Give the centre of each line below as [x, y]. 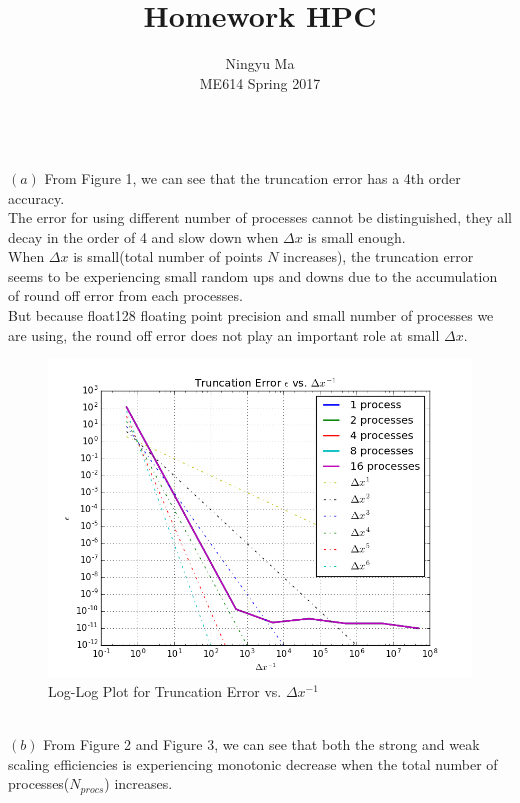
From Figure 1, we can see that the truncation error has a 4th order [252, 177]
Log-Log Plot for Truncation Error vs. [165, 690]
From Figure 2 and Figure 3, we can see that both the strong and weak [261, 744]
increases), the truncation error [378, 256]
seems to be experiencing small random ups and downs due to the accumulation [253, 275]
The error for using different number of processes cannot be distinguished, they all [260, 217]
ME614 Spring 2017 [260, 82]
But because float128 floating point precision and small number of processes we [251, 315]
